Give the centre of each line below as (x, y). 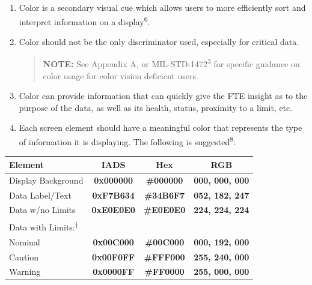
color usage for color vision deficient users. (121, 75)
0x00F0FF (114, 256)
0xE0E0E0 (113, 210)
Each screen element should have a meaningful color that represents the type (161, 127)
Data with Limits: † (44, 226)
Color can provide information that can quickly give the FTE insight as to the (163, 96)
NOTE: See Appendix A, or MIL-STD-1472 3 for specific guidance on (171, 63)
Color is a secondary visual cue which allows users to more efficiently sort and (162, 7)
